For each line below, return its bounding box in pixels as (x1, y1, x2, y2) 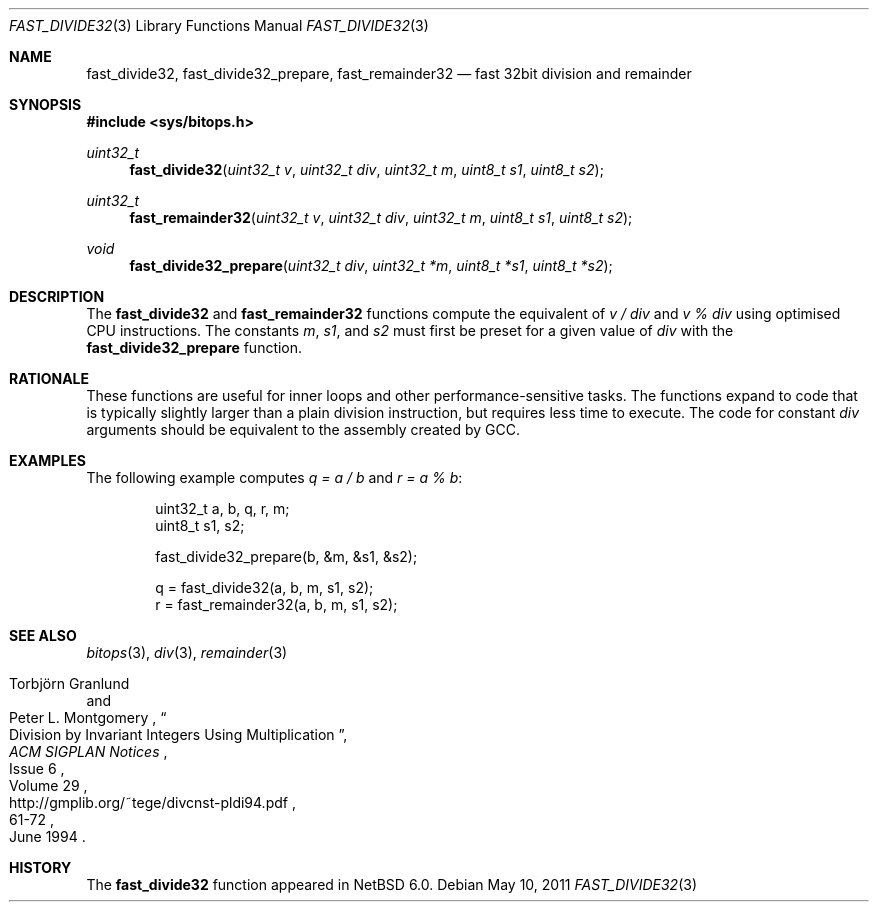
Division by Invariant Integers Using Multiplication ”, (9, 726, 348, 743)
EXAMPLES (9, 452, 86, 469)
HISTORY (9, 859, 72, 876)
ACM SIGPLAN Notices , (9, 743, 168, 760)
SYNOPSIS (9, 96, 82, 113)
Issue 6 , (9, 760, 65, 777)
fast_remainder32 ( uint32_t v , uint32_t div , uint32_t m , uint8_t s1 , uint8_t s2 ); (129, 209, 633, 226)
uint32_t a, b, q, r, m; (155, 500, 290, 517)
